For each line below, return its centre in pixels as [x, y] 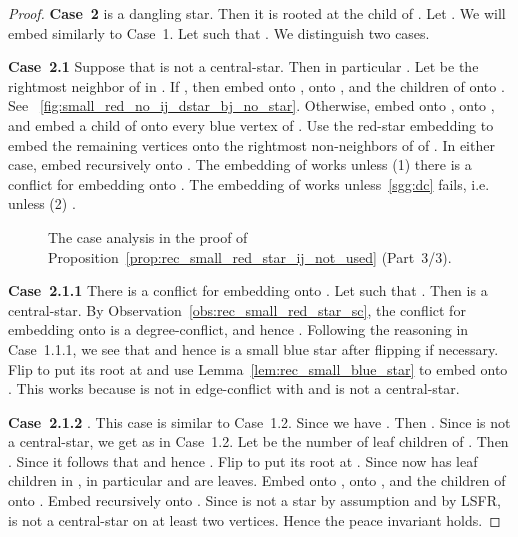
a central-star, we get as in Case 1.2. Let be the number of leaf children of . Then [258, 441]
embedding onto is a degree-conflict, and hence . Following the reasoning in [238, 329]
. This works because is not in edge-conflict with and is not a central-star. [234, 388]
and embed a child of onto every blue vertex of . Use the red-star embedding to [251, 124]
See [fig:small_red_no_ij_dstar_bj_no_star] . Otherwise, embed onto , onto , [251, 105]
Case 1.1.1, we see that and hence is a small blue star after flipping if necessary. [253, 348]
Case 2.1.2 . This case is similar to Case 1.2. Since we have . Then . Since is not [259, 421]
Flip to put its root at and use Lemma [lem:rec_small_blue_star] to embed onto [258, 368]
